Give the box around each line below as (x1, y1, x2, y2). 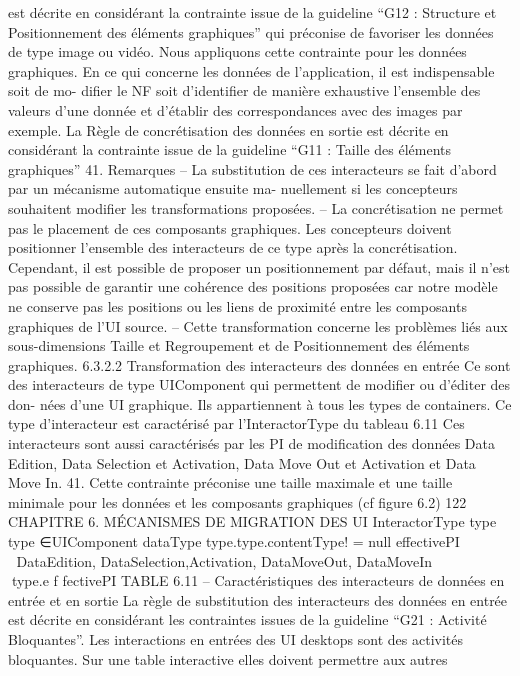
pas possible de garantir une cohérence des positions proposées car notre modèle (8, 276, 498, 297)
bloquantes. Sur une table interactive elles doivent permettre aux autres (8, 648, 448, 669)
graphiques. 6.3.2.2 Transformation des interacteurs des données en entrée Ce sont (8, 354, 511, 375)
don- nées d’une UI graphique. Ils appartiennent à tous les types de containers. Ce (8, 393, 512, 414)
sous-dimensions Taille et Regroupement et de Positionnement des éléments (8, 335, 470, 356)
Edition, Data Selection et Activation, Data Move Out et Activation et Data (8, 452, 476, 473)
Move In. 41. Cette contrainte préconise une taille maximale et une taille (8, 472, 453, 493)
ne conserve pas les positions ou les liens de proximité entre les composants (8, 295, 467, 316)
